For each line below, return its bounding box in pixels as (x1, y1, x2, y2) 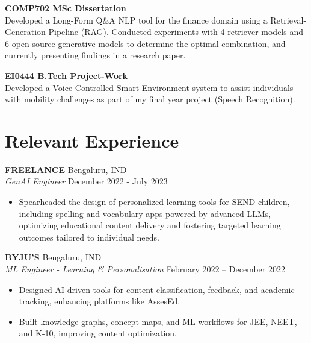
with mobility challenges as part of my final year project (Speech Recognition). (5, 93, 295, 105)
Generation (5, 25, 46, 38)
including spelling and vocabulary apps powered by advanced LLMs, (19, 207, 271, 219)
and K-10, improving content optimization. (19, 327, 177, 339)
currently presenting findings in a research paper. (5, 49, 186, 61)
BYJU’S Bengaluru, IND (5, 251, 102, 263)
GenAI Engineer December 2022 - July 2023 (5, 175, 168, 187)
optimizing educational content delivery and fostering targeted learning (19, 219, 281, 231)
